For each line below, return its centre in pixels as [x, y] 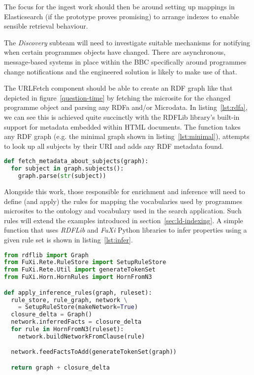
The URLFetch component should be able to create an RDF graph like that [118, 88]
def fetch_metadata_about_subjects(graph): [76, 161]
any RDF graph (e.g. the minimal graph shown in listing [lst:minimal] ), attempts [127, 136]
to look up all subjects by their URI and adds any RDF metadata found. [114, 146]
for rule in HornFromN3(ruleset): [67, 329]
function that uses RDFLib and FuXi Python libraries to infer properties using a [126, 230]
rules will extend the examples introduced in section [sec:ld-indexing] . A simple [124, 220]
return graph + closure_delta [60, 367]
